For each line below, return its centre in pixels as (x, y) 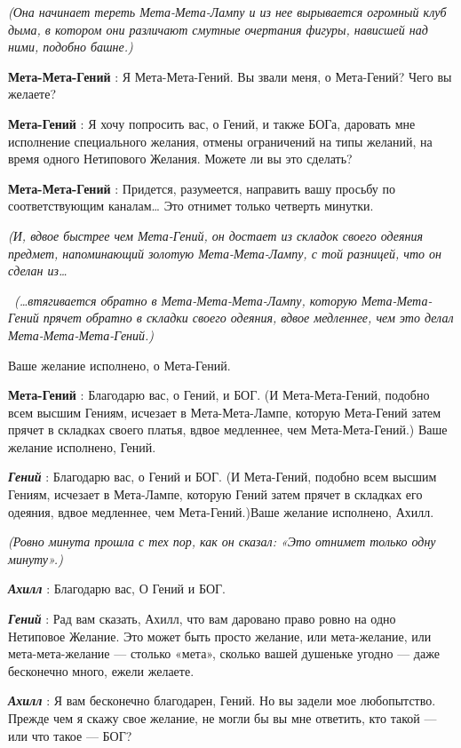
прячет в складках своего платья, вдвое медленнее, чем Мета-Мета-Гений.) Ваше (228, 430)
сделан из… (38, 271)
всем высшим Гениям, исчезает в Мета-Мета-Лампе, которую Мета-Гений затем (225, 412)
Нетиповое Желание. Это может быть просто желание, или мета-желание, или (220, 636)
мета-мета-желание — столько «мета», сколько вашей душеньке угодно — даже (224, 653)
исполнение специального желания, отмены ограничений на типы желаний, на (220, 141)
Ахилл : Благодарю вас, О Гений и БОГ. (117, 589)
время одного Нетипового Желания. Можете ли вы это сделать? (180, 159)
